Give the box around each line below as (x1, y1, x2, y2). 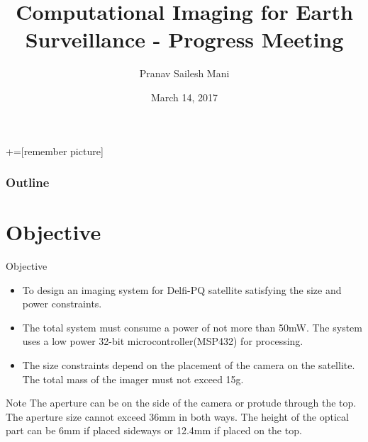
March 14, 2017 (150, 89, 218, 104)
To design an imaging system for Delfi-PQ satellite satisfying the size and (22, 282, 342, 297)
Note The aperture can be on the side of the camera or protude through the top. (6, 395, 357, 410)
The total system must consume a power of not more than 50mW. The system (22, 319, 362, 334)
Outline (6, 174, 50, 191)
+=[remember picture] (6, 143, 104, 158)
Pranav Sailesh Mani (139, 66, 230, 81)
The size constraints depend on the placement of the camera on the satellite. (22, 358, 355, 373)
